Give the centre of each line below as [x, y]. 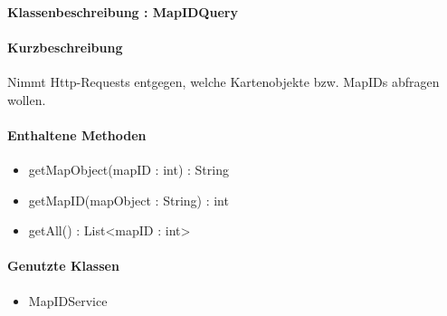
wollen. [27, 99]
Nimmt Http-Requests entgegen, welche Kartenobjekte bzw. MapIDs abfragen [223, 81]
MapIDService [68, 300]
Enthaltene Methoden [77, 134]
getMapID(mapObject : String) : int [128, 200]
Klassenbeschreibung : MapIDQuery [123, 11]
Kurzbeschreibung [65, 47]
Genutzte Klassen [63, 266]
